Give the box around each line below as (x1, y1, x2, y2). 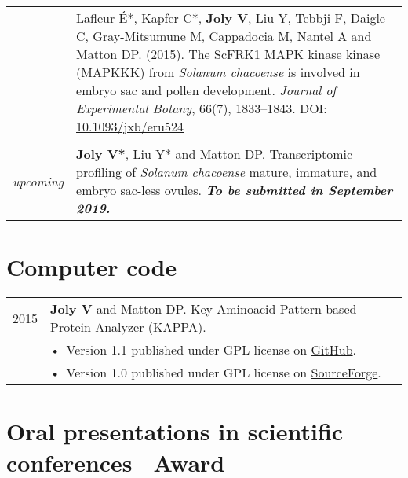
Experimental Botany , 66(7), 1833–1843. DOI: (76, 99, 327, 117)
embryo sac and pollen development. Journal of (76, 81, 337, 99)
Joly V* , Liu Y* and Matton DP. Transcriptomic (76, 145, 353, 163)
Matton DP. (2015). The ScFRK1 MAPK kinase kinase (76, 45, 381, 63)
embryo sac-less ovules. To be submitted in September (76, 181, 393, 199)
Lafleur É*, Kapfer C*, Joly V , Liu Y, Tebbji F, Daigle (76, 9, 385, 27)
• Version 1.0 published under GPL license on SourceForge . (50, 363, 381, 382)
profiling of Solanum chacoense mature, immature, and (76, 163, 377, 181)
